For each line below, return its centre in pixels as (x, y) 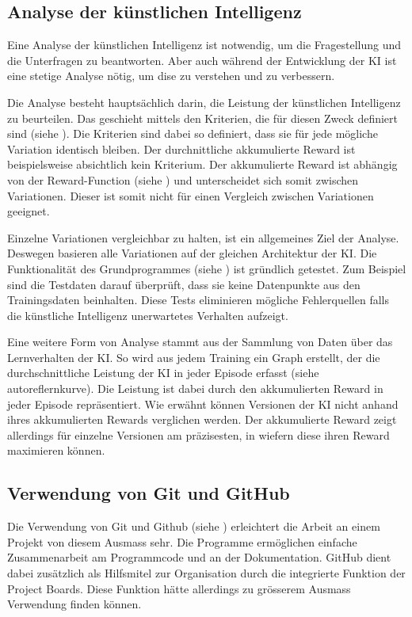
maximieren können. (56, 450)
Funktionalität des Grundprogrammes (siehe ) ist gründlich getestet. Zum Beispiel (207, 268)
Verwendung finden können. (74, 604)
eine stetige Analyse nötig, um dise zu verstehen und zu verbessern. (171, 76)
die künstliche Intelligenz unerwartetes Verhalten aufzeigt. (148, 315)
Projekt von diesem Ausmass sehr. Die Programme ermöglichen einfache (182, 541)
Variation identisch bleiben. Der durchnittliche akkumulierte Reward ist (181, 149)
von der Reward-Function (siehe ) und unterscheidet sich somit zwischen (183, 179)
